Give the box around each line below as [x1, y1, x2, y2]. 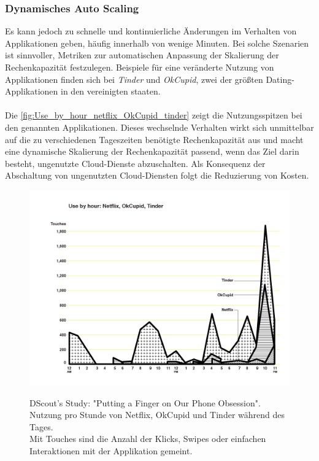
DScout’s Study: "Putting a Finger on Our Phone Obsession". [29, 396, 261, 409]
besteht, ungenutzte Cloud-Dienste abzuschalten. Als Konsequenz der [5, 157, 266, 169]
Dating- [266, 72, 294, 85]
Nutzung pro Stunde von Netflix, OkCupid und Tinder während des [29, 408, 285, 421]
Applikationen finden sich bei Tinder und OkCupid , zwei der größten [5, 72, 263, 85]
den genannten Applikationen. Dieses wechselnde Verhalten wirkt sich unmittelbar [5, 120, 314, 133]
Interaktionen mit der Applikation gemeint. [29, 444, 193, 457]
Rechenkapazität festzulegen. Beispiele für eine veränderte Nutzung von [5, 61, 274, 73]
